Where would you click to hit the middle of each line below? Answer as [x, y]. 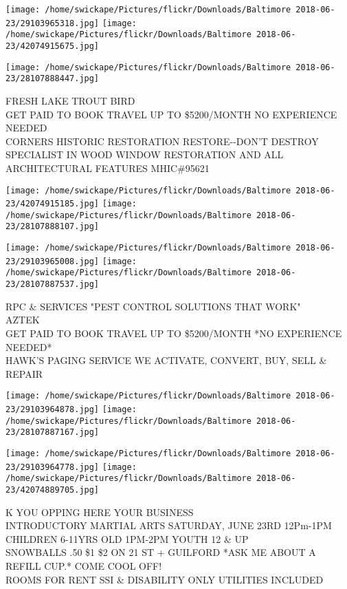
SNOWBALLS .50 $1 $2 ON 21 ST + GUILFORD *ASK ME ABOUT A [161, 552]
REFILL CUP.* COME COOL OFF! [84, 565]
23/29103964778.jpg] [53, 467]
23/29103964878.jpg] [53, 409]
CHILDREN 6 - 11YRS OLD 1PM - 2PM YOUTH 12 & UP [127, 538]
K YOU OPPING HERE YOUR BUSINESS [100, 512]
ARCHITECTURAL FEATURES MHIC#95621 [108, 168]
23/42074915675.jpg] [53, 46]
